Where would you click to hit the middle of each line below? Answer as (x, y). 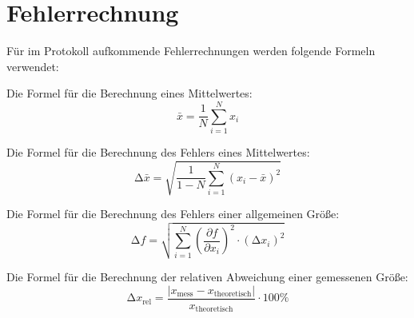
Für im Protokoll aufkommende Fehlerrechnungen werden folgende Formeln (191, 51)
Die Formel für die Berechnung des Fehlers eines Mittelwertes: (158, 152)
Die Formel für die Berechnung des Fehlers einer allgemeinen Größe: (173, 214)
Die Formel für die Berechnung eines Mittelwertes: (129, 93)
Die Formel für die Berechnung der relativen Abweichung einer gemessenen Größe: (207, 277)
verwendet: (33, 66)
